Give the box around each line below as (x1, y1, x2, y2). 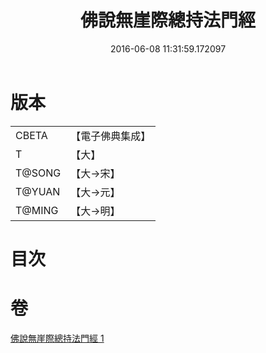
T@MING (15, 203, 59, 217)
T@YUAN (15, 184, 61, 198)
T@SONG (15, 166, 62, 180)
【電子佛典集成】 (70, 129, 152, 143)
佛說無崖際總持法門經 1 (10, 332, 105, 344)
